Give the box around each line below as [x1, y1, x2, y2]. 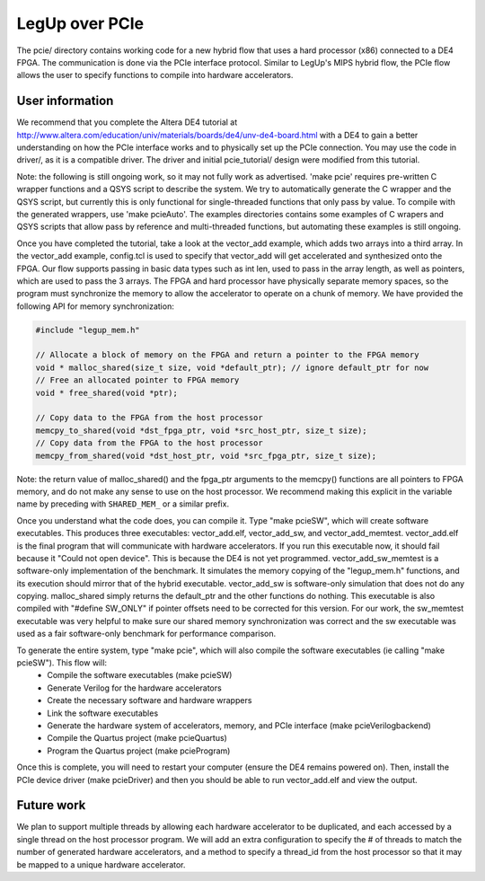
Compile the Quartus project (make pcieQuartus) [47, 733, 228, 744]
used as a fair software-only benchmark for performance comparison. [16, 629, 277, 639]
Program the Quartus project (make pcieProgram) [47, 745, 231, 756]
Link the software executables [47, 708, 159, 718]
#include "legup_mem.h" [35, 324, 141, 335]
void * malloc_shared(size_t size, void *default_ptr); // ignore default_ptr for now [35, 362, 429, 373]
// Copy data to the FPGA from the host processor [35, 413, 264, 423]
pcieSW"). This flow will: [16, 657, 108, 668]
